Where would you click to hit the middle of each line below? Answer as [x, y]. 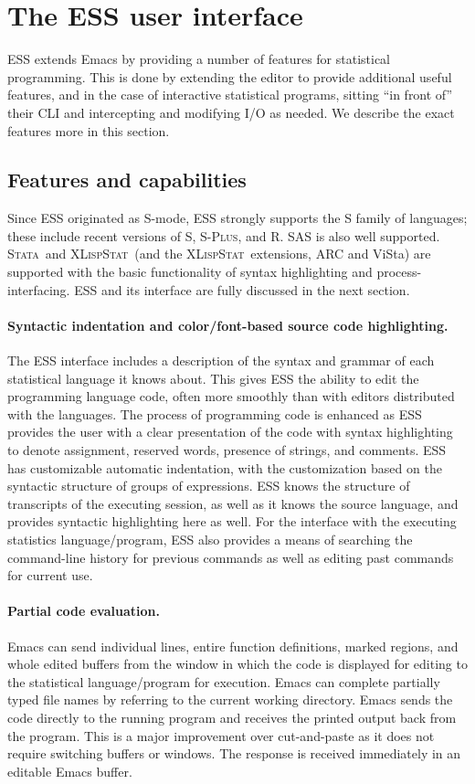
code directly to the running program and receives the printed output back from [232, 717]
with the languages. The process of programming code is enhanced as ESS [215, 413]
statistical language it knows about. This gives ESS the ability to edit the [213, 378]
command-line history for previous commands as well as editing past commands [231, 557]
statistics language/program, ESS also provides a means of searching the [210, 539]
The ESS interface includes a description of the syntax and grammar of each [221, 360]
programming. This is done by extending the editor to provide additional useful [230, 76]
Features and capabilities [127, 180]
